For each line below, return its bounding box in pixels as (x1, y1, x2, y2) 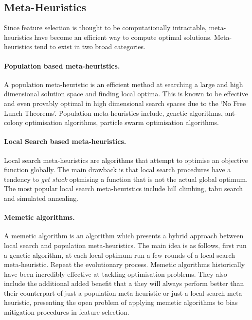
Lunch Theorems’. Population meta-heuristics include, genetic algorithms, (4, 107, 223, 118)
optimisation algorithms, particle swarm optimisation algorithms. (25, 117, 219, 127)
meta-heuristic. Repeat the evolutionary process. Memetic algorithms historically (4, 259, 245, 269)
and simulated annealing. (4, 193, 78, 203)
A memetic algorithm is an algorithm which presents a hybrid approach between (4, 231, 244, 241)
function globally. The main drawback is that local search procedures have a (4, 164, 231, 175)
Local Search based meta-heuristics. (4, 136, 126, 146)
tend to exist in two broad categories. (34, 41, 145, 52)
